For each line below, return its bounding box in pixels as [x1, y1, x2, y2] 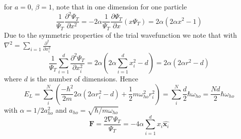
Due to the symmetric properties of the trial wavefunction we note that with [4, 29, 237, 40]
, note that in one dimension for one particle [52, 1, 187, 11]
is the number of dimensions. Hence [30, 73, 139, 84]
